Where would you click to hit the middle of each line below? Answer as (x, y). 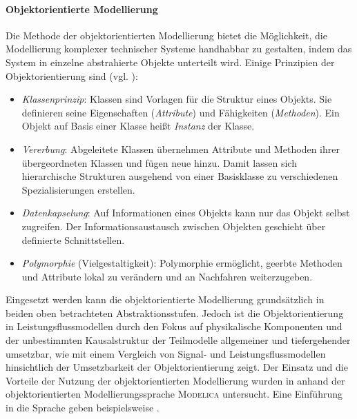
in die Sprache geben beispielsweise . (83, 408)
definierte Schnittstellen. (73, 239)
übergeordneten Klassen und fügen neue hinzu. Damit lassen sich (159, 162)
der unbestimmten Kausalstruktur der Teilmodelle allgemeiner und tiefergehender (178, 340)
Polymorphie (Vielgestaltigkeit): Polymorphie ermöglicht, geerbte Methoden (182, 263)
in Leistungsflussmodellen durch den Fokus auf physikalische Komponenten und (174, 326)
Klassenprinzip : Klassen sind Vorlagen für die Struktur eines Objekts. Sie (177, 99)
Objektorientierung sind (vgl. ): (72, 75)
